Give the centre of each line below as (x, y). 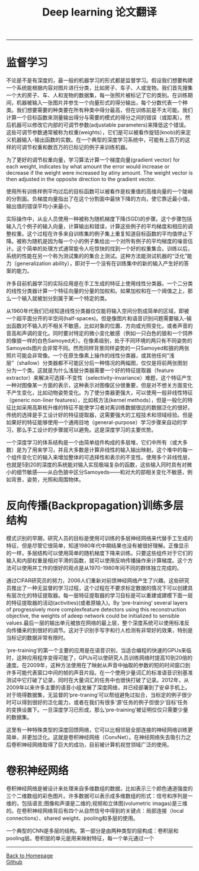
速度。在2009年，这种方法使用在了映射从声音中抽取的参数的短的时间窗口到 (98, 665)
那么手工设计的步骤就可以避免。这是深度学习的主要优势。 (86, 430)
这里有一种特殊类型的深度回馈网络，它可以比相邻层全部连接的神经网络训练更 (99, 730)
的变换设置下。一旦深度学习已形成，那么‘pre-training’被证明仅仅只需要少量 (97, 710)
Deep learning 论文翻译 (99, 12)
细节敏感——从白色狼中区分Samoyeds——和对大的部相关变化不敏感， (102, 472)
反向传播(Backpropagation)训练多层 (95, 506)
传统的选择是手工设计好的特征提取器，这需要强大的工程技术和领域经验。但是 (99, 415)
